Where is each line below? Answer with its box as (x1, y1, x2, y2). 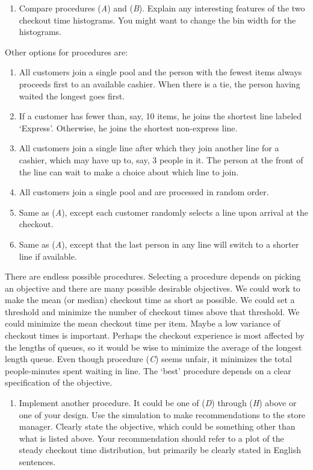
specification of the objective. (5, 376, 113, 389)
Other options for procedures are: (5, 45, 128, 58)
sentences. (19, 456, 56, 468)
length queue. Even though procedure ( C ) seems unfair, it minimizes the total (5, 352, 292, 365)
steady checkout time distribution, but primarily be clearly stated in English (19, 443, 301, 456)
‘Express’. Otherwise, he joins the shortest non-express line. (19, 121, 238, 134)
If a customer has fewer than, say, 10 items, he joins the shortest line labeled (19, 110, 302, 122)
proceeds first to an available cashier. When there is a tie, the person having (19, 77, 300, 90)
